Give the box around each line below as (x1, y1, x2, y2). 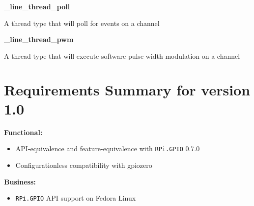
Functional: (4, 127, 43, 137)
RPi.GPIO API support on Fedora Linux (15, 193, 136, 203)
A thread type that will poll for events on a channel (4, 18, 160, 28)
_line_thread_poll (4, 1, 70, 11)
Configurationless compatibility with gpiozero (15, 160, 152, 170)
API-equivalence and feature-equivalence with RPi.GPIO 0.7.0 (15, 143, 200, 154)
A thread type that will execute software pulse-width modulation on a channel (4, 50, 240, 61)
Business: (4, 176, 36, 186)
